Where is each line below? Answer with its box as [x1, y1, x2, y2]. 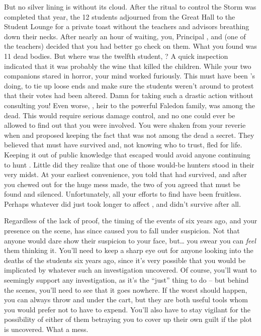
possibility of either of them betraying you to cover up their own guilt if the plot [4, 314, 252, 324]
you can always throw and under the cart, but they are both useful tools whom [4, 294, 248, 305]
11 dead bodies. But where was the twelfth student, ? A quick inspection [4, 50, 228, 61]
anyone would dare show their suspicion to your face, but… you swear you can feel [4, 235, 256, 245]
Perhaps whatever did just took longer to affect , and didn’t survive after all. [4, 198, 241, 209]
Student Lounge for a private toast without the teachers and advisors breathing [4, 21, 249, 32]
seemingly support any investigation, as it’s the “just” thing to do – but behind [4, 275, 249, 285]
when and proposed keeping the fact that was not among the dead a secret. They [4, 129, 254, 140]
